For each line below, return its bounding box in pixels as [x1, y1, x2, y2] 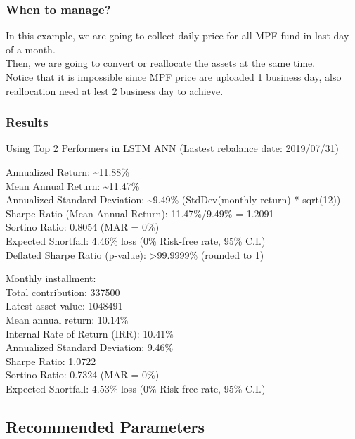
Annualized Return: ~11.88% [6, 165, 130, 179]
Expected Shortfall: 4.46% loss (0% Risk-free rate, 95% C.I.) [6, 233, 266, 248]
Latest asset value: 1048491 [6, 298, 123, 313]
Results [6, 113, 49, 131]
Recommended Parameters [6, 415, 205, 437]
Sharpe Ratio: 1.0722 [6, 353, 96, 368]
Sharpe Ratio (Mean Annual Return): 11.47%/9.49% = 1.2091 [6, 205, 274, 220]
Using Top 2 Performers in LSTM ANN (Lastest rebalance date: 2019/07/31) [6, 141, 339, 155]
